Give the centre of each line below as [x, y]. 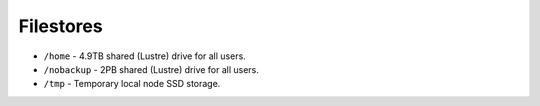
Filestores [61, 26]
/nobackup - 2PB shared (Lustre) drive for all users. [151, 69]
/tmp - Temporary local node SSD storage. [132, 84]
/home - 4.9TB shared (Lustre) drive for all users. [145, 56]
